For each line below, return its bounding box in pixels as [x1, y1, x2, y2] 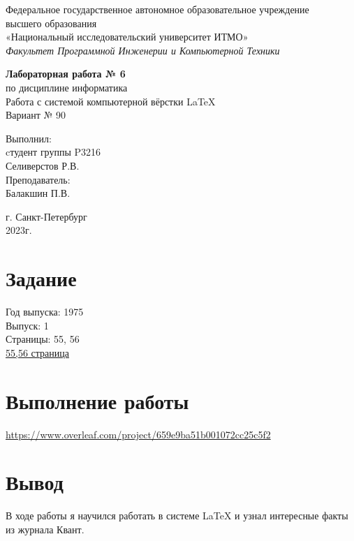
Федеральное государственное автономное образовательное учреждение [6, 2, 309, 16]
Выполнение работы [6, 386, 189, 415]
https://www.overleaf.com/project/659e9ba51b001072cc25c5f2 [6, 427, 271, 441]
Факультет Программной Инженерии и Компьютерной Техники [6, 43, 280, 57]
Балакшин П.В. [6, 186, 71, 200]
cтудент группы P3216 [6, 144, 101, 159]
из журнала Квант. [6, 521, 84, 536]
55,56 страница [6, 345, 69, 360]
